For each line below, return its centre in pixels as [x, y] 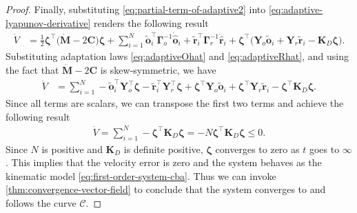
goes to [324, 149]
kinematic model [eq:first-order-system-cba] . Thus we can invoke [141, 175]
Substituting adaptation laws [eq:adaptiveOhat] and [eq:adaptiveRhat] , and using [177, 56]
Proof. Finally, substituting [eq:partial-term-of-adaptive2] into [136, 9]
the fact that [32, 70]
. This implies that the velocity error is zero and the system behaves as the [164, 162]
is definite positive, [163, 149]
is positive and [72, 149]
